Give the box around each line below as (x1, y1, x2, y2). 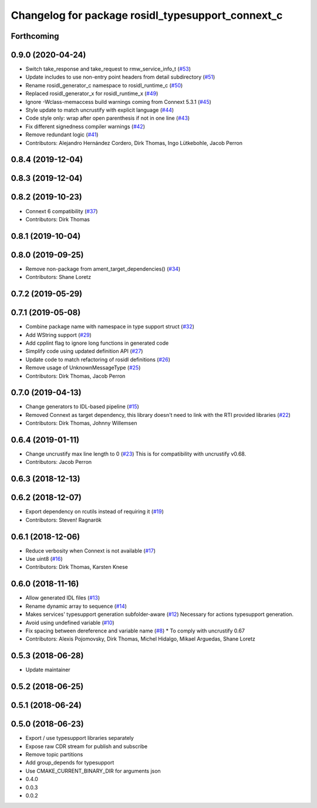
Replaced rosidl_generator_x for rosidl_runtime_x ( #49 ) (25, 90, 158, 97)
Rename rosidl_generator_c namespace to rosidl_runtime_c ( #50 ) (25, 82, 183, 89)
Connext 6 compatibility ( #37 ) (25, 207, 98, 214)
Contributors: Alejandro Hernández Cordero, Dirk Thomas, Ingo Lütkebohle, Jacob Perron (25, 139, 243, 146)
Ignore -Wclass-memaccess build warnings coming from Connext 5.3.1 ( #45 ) (25, 98, 211, 105)
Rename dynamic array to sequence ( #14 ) (25, 602, 127, 610)
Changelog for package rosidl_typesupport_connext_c (11, 9, 283, 22)
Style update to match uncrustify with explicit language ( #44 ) (25, 106, 174, 114)
